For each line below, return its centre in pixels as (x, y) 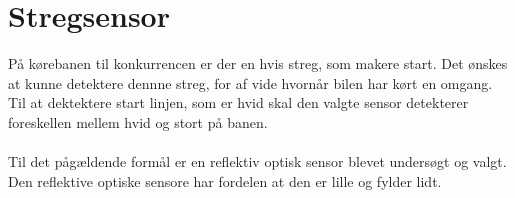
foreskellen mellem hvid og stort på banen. (138, 121)
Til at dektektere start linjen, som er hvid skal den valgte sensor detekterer (238, 102)
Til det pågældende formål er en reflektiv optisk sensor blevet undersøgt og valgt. (257, 161)
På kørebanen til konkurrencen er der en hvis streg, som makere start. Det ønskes (258, 63)
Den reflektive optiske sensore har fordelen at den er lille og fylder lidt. (225, 180)
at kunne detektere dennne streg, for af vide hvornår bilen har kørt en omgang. (250, 82)
